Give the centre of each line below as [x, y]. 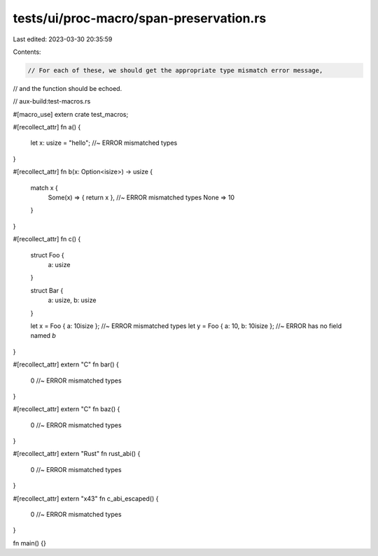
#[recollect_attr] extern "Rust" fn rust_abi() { [77, 454]
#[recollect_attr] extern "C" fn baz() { [66, 409]
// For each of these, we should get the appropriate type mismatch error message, [175, 70]
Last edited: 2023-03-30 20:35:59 [63, 39]
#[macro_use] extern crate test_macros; [71, 114]
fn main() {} [30, 543]
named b [43, 336]
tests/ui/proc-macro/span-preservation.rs [140, 18]
